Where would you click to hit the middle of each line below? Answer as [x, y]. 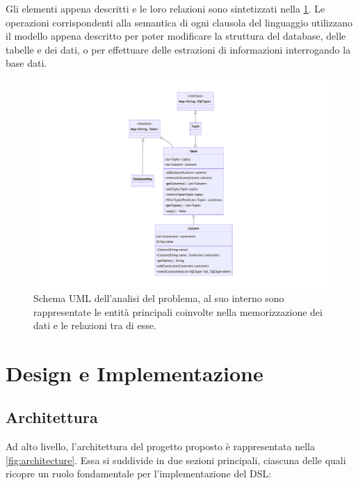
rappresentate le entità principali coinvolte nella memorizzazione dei [178, 311]
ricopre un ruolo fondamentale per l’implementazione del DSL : [139, 474]
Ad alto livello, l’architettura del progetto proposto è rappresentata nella [160, 446]
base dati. [26, 63]
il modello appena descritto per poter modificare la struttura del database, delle [176, 36]
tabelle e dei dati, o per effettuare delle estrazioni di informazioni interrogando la [178, 49]
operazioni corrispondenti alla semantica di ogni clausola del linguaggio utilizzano [179, 22]
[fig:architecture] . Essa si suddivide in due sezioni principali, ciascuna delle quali [176, 460]
